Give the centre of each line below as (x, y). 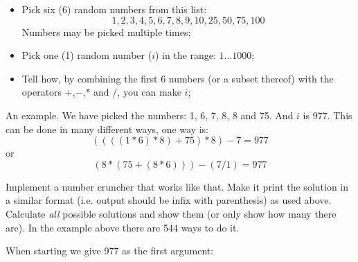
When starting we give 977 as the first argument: (110, 251)
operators (42, 92)
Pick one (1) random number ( (87, 55)
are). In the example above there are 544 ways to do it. (123, 227)
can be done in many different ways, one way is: (107, 129)
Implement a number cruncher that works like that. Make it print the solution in (177, 186)
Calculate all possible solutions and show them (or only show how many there (171, 213)
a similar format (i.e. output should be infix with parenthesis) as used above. (169, 200)
